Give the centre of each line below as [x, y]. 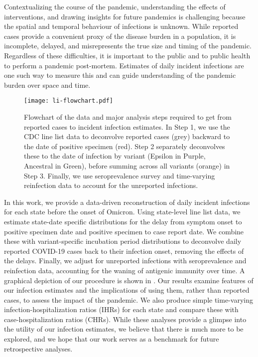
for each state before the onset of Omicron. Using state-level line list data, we [122, 212]
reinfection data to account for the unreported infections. [111, 185]
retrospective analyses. [38, 348]
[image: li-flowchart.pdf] [68, 101]
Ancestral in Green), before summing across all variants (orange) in [127, 165]
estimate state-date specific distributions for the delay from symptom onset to [123, 221]
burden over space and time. [47, 85]
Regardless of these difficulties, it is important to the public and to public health [127, 55]
